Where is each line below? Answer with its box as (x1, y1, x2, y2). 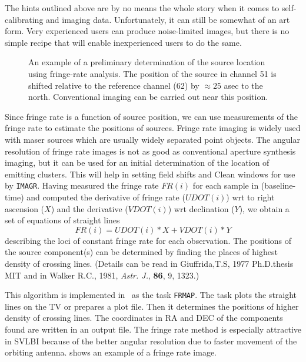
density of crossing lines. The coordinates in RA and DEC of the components (5, 311, 283, 324)
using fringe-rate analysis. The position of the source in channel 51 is (28, 67, 277, 79)
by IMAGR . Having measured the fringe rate (5, 179, 159, 192)
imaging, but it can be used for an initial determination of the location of (5, 156, 270, 169)
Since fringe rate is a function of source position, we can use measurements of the (5, 110, 298, 122)
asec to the (224, 79, 263, 91)
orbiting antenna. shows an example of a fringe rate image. (5, 346, 217, 358)
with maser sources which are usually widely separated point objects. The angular (5, 133, 300, 145)
